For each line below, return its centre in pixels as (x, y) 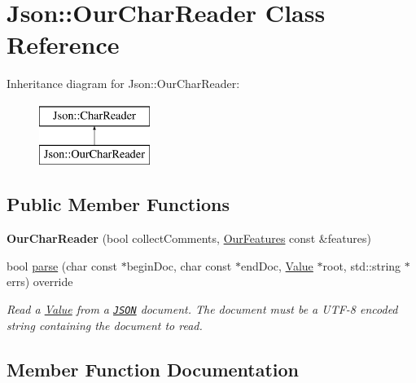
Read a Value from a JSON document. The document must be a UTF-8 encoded (202, 309)
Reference (63, 44)
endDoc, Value (277, 265)
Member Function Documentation (153, 369)
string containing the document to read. (105, 325)
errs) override (40, 282)
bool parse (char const (62, 265)
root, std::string (362, 265)
